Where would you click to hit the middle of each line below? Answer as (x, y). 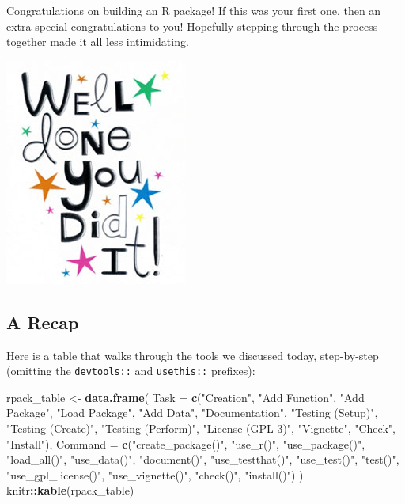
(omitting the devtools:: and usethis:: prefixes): (131, 371)
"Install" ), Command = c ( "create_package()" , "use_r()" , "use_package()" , (186, 443)
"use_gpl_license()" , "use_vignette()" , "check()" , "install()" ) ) (155, 474)
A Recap (43, 322)
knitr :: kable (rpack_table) (70, 490)
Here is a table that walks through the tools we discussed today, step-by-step (193, 355)
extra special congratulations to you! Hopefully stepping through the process (192, 26)
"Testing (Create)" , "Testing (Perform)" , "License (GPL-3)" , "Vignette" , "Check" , (201, 428)
